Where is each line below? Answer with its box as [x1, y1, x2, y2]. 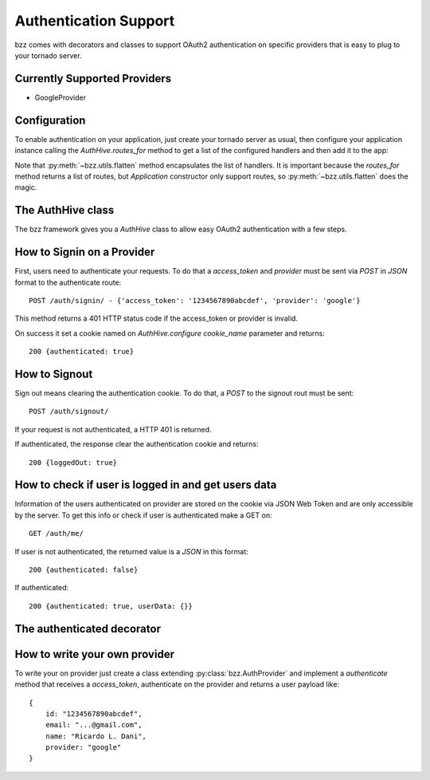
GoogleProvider [34, 93, 87, 102]
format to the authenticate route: [14, 278, 122, 287]
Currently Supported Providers [14, 72, 172, 85]
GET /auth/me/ [29, 529, 84, 538]
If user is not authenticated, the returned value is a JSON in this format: [14, 546, 248, 556]
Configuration [14, 113, 86, 127]
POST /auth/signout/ [29, 407, 109, 416]
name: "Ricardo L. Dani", [45, 731, 147, 741]
